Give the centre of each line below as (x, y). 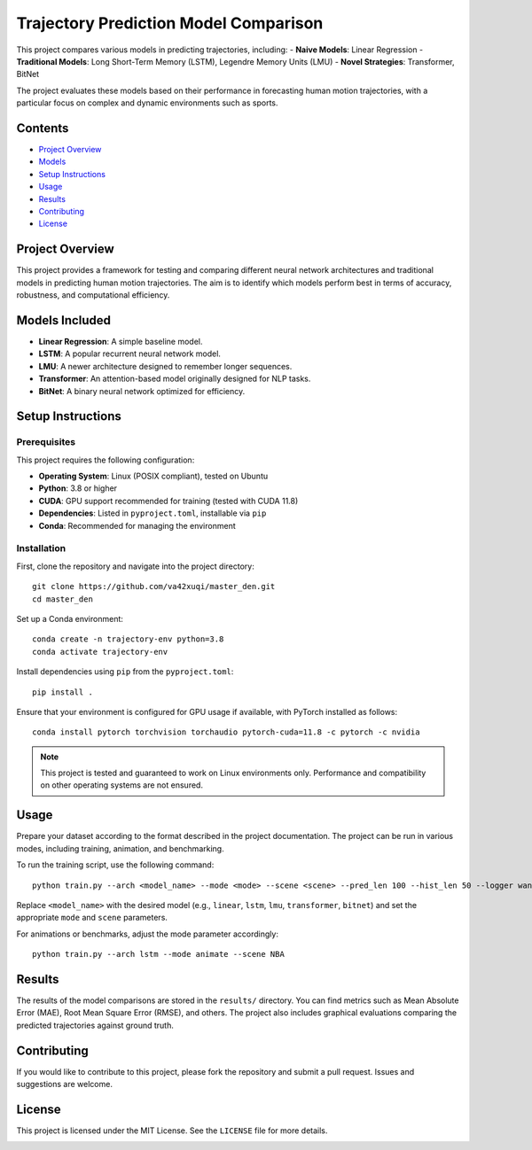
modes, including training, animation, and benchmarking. (121, 848)
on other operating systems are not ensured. (122, 785)
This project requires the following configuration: (106, 460)
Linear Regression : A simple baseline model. (121, 341)
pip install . (63, 692)
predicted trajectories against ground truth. (95, 1025)
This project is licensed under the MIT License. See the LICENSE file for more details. (172, 1131)
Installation (41, 548)
